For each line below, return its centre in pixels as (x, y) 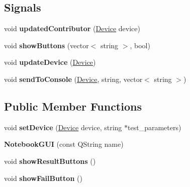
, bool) (140, 45)
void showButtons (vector (46, 45)
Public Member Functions (73, 106)
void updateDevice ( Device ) (50, 62)
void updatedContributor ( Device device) (72, 28)
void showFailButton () (43, 178)
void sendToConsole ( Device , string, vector (73, 79)
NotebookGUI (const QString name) (64, 144)
